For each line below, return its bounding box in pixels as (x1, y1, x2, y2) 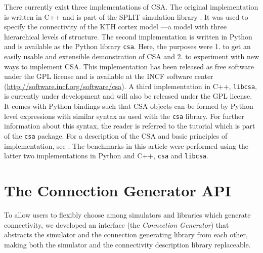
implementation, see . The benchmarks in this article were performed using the (4, 140, 249, 151)
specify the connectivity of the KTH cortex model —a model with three (4, 21, 227, 32)
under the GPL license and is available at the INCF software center (4, 71, 213, 81)
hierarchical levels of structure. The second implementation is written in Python (4, 31, 252, 41)
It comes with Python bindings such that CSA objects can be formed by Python (4, 101, 253, 111)
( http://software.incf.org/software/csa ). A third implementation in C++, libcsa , (4, 80, 257, 91)
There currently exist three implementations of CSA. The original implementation (4, 2, 258, 12)
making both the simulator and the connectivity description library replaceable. (4, 239, 251, 249)
